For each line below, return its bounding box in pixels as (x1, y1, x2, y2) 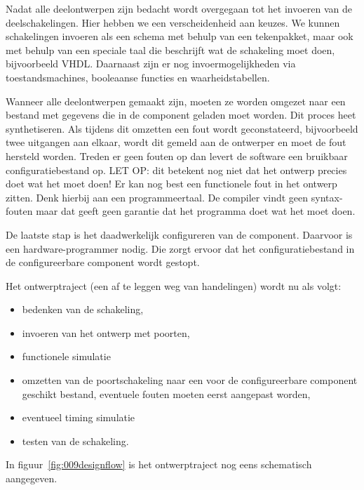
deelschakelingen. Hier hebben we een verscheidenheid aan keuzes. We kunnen (6, 15, 340, 29)
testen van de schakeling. (22, 433, 129, 448)
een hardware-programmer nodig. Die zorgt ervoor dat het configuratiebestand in (6, 241, 355, 256)
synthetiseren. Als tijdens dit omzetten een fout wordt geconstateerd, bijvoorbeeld (6, 121, 358, 135)
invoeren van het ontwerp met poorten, (22, 325, 190, 340)
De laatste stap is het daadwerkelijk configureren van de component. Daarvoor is (6, 227, 353, 241)
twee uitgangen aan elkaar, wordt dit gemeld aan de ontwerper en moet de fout (6, 135, 346, 150)
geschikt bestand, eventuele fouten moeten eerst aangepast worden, (22, 386, 311, 401)
